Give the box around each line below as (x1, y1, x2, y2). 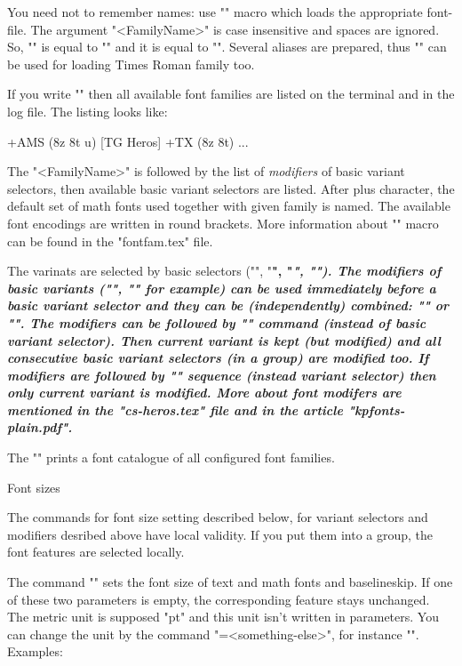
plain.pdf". (7, 418, 73, 437)
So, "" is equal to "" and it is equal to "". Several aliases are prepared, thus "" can (7, 37, 447, 56)
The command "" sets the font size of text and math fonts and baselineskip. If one (7, 573, 453, 591)
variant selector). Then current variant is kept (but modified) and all (7, 331, 441, 349)
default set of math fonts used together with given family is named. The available (7, 197, 450, 215)
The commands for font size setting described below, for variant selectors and (7, 508, 428, 526)
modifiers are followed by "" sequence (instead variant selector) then (7, 365, 436, 384)
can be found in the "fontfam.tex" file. (7, 231, 213, 250)
